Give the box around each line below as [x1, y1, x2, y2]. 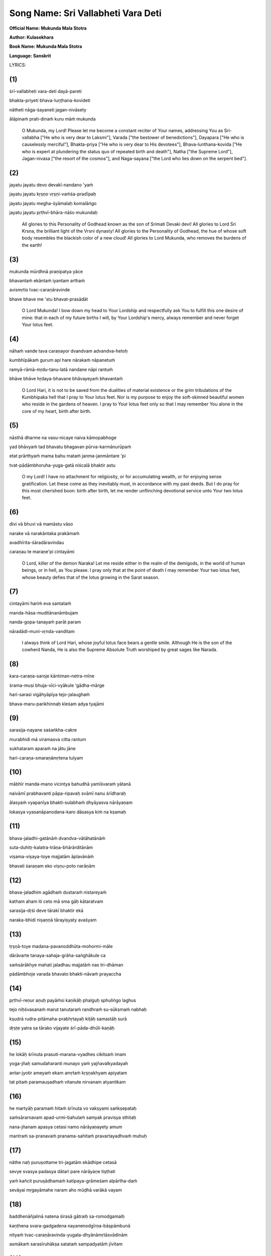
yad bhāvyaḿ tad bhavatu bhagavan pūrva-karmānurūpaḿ [9, 444, 131, 450]
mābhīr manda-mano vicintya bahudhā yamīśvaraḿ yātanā [9, 781, 131, 787]
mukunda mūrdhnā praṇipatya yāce [9, 268, 83, 274]
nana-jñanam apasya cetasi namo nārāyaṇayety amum [9, 1123, 122, 1130]
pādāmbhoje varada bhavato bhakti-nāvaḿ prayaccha [9, 971, 121, 977]
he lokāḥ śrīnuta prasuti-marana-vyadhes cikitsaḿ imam [9, 1051, 126, 1057]
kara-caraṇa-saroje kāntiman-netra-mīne [9, 673, 95, 679]
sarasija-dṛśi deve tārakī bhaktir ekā [9, 907, 84, 914]
